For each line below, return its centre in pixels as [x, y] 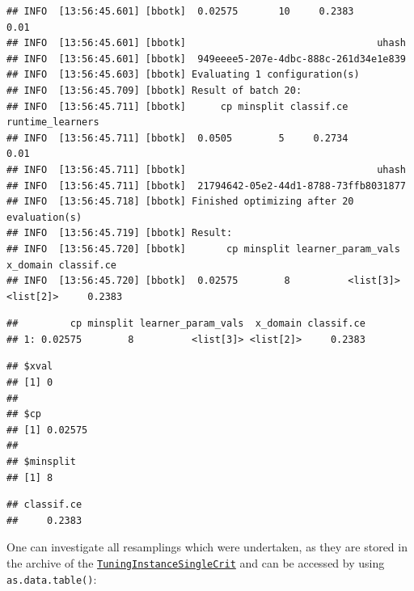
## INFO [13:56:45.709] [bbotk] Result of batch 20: [154, 90]
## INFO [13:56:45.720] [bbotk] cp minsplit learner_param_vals [203, 249]
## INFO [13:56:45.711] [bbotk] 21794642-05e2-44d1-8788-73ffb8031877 [206, 186]
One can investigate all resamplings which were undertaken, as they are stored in [207, 547]
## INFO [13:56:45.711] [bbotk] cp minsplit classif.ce [177, 106]
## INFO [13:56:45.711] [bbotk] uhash [206, 169]
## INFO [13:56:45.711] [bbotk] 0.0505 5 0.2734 [177, 138]
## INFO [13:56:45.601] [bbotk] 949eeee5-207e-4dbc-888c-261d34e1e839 [206, 59]
